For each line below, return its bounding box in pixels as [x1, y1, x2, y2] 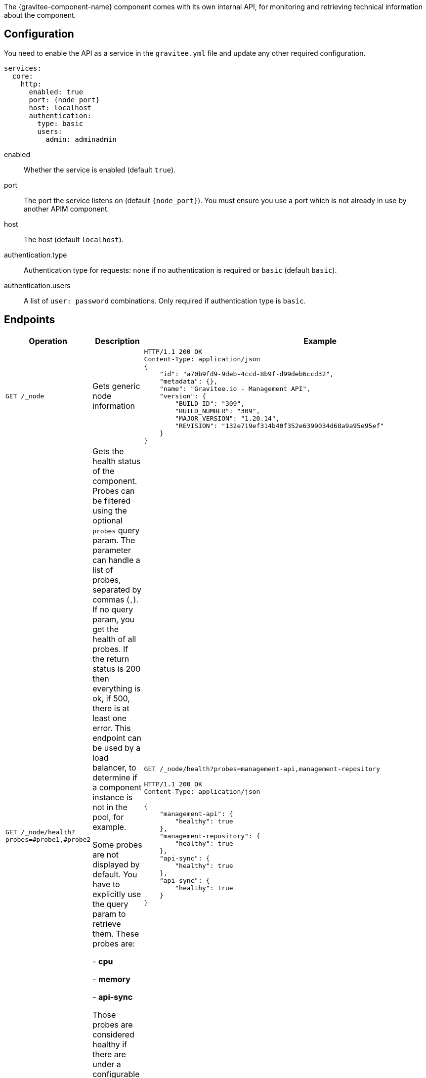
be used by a [92, 742, 141, 753]
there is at [92, 703, 129, 713]
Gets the [92, 446, 124, 456]
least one [92, 713, 127, 723]
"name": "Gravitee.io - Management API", [159, 385, 311, 392]
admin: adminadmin [45, 135, 117, 143]
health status [92, 456, 141, 466]
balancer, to [92, 762, 136, 773]
